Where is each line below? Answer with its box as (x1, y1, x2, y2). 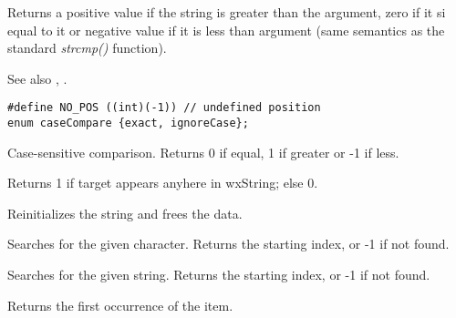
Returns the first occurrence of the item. (7, 295, 233, 314)
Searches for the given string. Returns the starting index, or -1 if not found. (7, 265, 430, 284)
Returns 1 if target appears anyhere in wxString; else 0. (7, 173, 318, 192)
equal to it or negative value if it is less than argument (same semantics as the (7, 20, 445, 39)
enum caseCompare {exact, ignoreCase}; (7, 117, 249, 130)
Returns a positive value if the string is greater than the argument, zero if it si (7, 3, 446, 21)
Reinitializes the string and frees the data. (7, 203, 243, 222)
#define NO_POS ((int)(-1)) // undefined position (7, 101, 321, 115)
